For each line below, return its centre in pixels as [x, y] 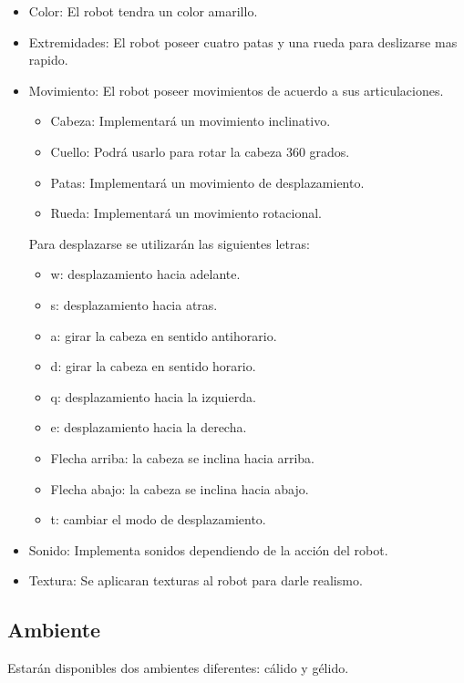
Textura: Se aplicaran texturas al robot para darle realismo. [196, 580]
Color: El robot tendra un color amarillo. [143, 11]
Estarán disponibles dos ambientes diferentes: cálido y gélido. [178, 668]
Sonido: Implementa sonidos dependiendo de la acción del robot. [208, 549]
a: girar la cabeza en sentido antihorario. [164, 335]
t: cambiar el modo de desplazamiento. [158, 519]
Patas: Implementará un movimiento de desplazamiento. [207, 182]
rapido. [48, 60]
